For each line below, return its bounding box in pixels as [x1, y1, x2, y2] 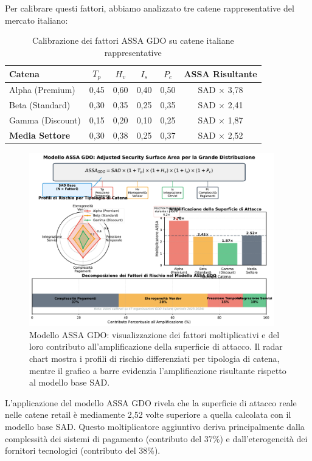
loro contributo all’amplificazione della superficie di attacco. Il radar [29, 340, 283, 353]
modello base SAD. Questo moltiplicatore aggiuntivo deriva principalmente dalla [5, 420, 305, 433]
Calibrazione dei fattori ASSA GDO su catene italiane [32, 34, 234, 47]
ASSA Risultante [184, 67, 257, 80]
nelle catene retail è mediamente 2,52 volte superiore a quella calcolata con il [5, 408, 291, 421]
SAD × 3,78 [198, 83, 243, 96]
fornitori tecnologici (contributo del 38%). [5, 444, 161, 457]
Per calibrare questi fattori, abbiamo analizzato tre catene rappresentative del [5, 2, 294, 14]
